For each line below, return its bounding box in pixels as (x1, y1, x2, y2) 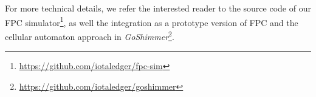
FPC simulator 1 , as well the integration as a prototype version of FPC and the (5, 14, 298, 28)
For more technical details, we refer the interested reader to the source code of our (5, 2, 311, 14)
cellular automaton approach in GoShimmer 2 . (5, 28, 174, 42)
